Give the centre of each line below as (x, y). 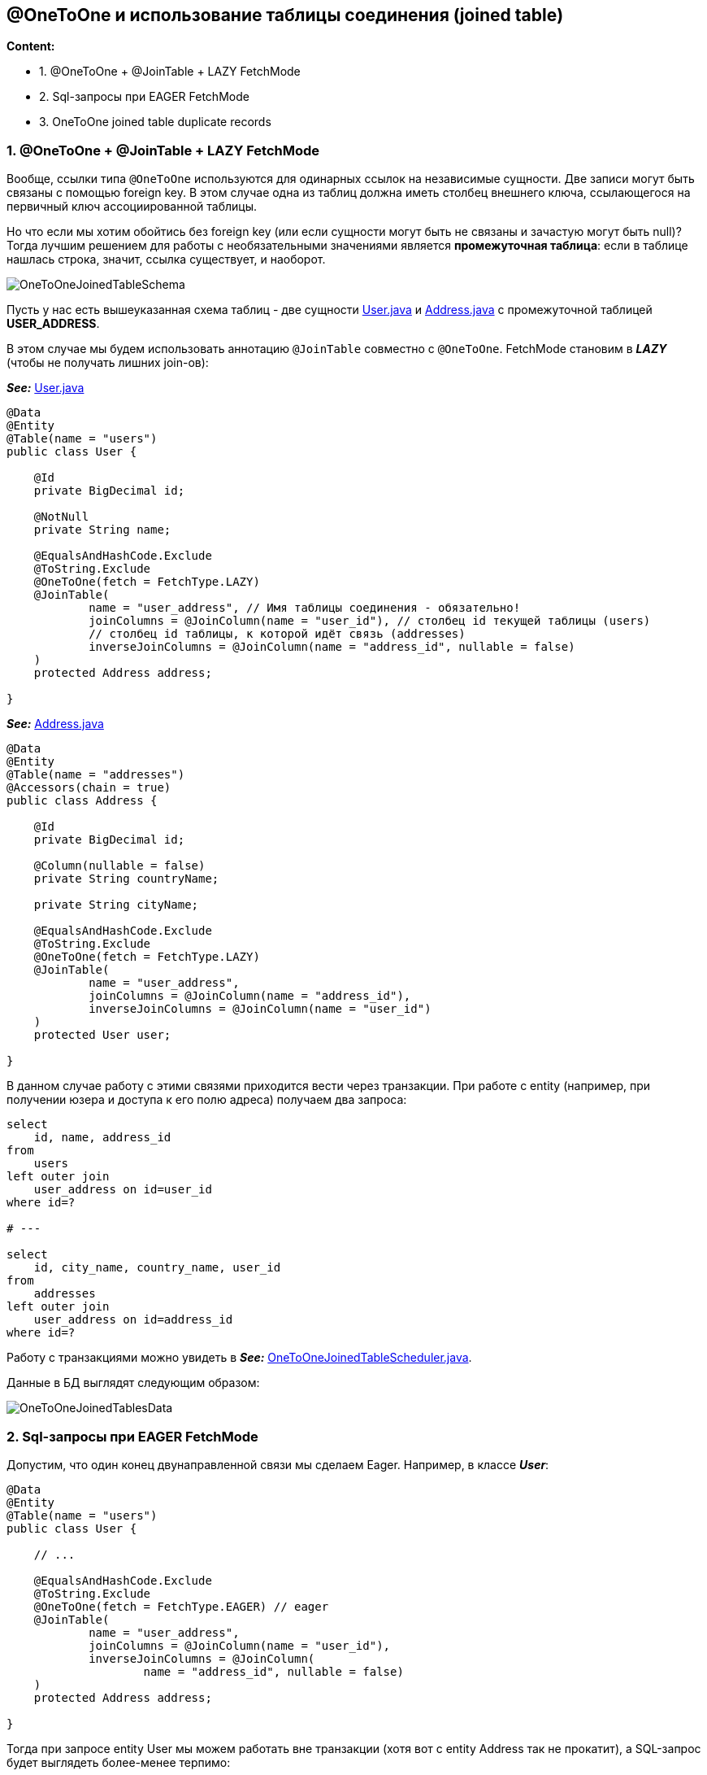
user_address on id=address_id (133, 1320)
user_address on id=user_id (123, 1190)
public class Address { (82, 801)
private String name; (102, 530)
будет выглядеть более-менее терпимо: (119, 1762)
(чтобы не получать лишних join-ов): (108, 363)
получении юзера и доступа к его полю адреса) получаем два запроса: (207, 1100)
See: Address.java (55, 724)
